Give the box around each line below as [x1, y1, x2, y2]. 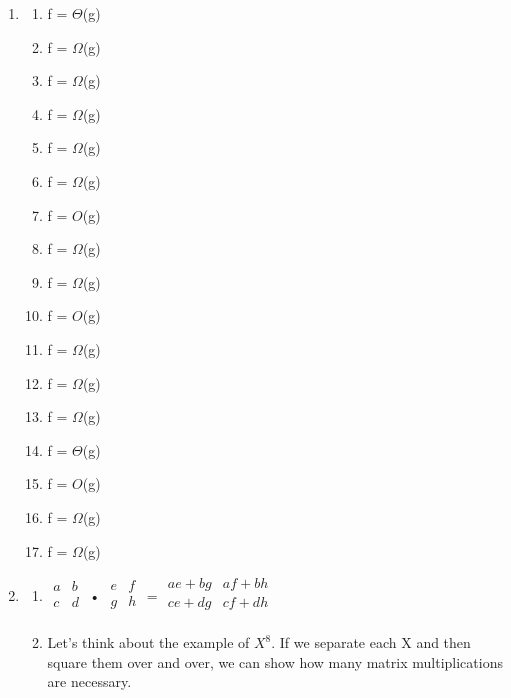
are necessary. [47, 671, 132, 692]
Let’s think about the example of [47, 632, 250, 653]
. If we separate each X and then [271, 632, 471, 653]
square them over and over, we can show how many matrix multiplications [47, 651, 503, 672]
